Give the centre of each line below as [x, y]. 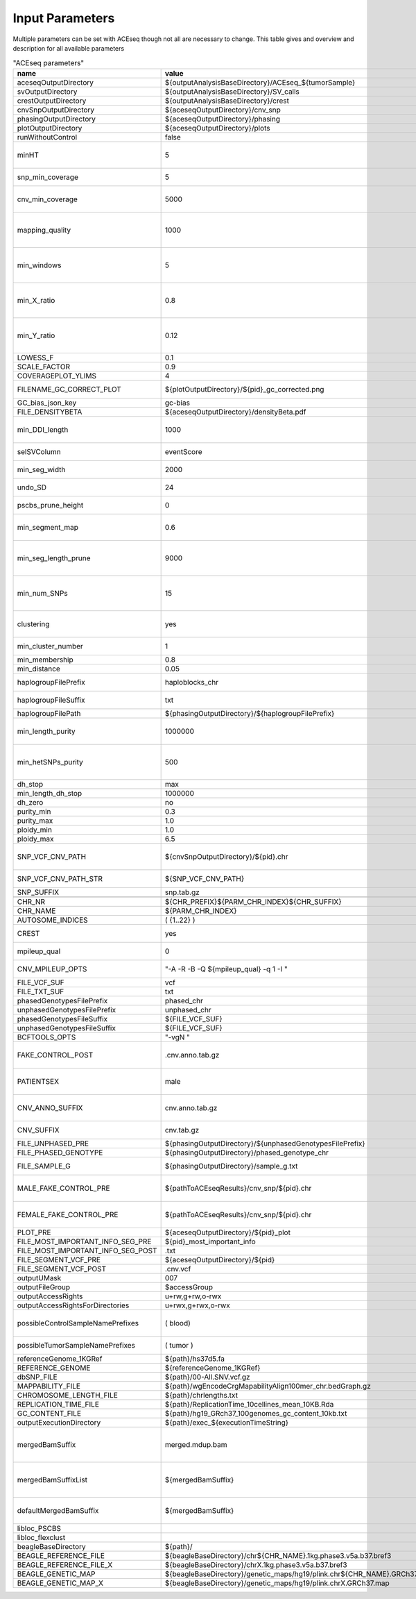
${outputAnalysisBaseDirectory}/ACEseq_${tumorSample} [260, 82]
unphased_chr [188, 1010]
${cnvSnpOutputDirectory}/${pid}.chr [226, 856]
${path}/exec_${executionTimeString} [227, 1422]
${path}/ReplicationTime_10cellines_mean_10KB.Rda [249, 1404]
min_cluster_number [50, 646]
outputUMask [39, 1278]
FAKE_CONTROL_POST [55, 1055]
